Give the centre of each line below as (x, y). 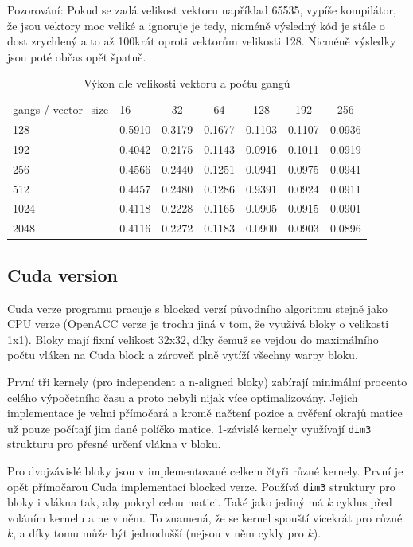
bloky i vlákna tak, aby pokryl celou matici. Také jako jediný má (166, 502)
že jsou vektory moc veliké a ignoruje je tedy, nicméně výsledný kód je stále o (196, 25)
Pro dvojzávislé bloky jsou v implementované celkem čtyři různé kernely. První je (205, 470)
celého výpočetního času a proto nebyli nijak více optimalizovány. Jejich (183, 397)
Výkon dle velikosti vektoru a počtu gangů (187, 83)
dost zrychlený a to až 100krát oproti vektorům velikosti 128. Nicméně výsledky (202, 41)
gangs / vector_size (61, 109)
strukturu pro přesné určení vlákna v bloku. (114, 444)
